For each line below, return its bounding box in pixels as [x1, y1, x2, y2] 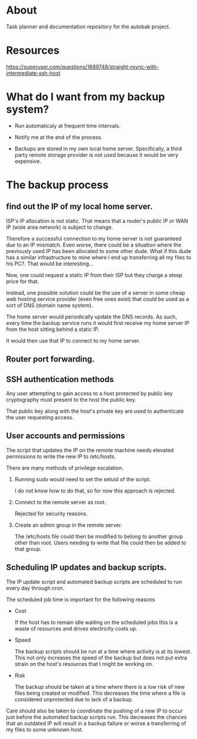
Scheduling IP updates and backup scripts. [6, 563, 167, 573]
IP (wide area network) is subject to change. [6, 224, 113, 231]
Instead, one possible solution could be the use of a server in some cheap [6, 289, 185, 296]
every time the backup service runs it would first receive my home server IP [6, 319, 190, 326]
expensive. [14, 157, 41, 165]
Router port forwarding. [6, 354, 95, 364]
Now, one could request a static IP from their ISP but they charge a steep [6, 271, 183, 278]
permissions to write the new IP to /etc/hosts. [6, 452, 116, 460]
